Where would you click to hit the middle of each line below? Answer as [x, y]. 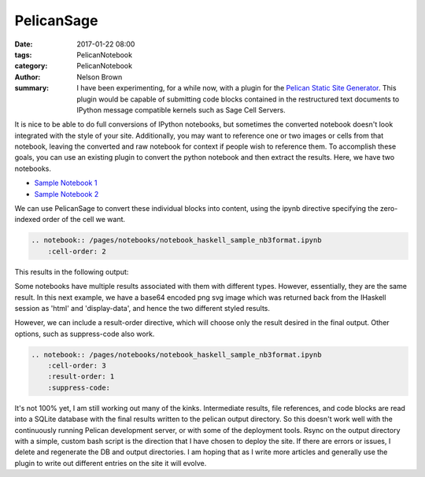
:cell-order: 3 [77, 366]
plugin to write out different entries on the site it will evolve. [111, 463]
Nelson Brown [100, 77]
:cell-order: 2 [77, 251]
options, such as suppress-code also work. [85, 334]
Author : [28, 77]
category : [31, 66]
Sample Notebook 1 [66, 183]
